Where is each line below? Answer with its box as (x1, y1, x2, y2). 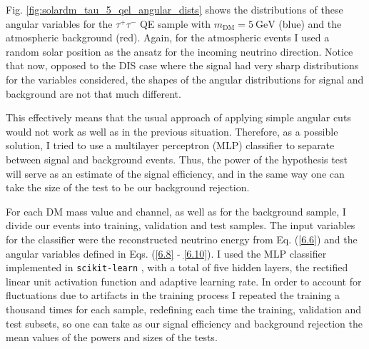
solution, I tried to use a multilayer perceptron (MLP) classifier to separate (6, 138, 335, 153)
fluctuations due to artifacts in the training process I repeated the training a (6, 288, 340, 303)
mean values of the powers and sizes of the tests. (6, 330, 218, 345)
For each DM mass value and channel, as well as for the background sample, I (6, 203, 346, 218)
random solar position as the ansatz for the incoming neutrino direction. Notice (6, 44, 353, 59)
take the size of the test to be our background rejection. (6, 180, 250, 195)
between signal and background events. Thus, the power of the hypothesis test (6, 151, 348, 166)
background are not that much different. (6, 86, 181, 101)
